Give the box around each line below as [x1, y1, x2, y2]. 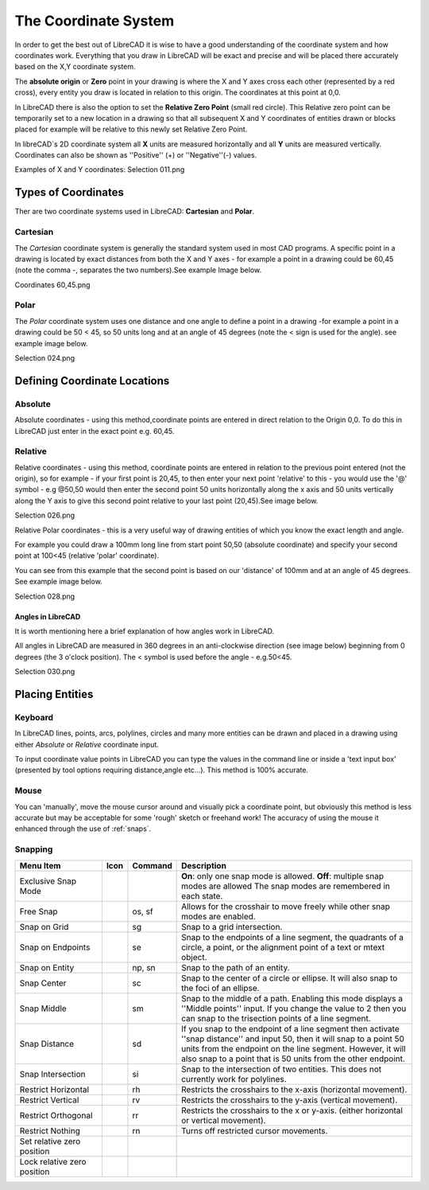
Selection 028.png [14, 591, 75, 601]
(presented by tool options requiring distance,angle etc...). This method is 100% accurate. [14, 765, 309, 775]
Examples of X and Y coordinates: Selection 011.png [14, 165, 185, 174]
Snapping [14, 844, 53, 855]
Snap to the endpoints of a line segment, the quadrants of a [181, 931, 404, 942]
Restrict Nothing [19, 1125, 81, 1136]
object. [181, 951, 207, 962]
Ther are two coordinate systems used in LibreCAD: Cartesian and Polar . [14, 207, 255, 217]
